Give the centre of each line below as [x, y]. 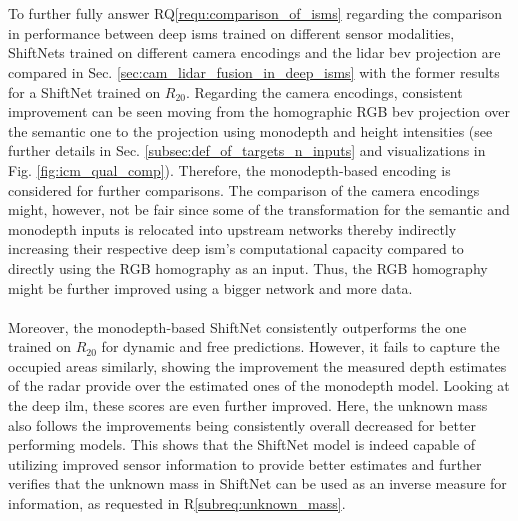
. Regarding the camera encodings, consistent [324, 91]
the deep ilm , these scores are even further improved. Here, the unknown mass [248, 405]
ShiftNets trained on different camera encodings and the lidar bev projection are [254, 52]
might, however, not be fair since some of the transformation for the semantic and [259, 209]
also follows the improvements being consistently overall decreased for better [242, 424]
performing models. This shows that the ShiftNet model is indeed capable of [242, 444]
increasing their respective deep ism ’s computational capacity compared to [236, 248]
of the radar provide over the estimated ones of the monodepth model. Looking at [259, 385]
